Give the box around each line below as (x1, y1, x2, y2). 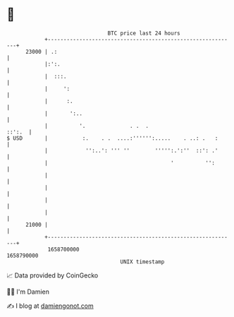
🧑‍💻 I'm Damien (6, 287, 50, 296)
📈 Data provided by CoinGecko (6, 271, 99, 280)
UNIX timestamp (120, 258, 165, 265)
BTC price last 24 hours (107, 30, 180, 37)
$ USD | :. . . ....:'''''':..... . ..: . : (6, 134, 218, 142)
